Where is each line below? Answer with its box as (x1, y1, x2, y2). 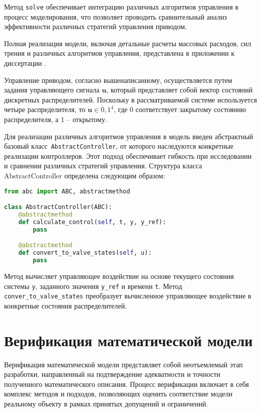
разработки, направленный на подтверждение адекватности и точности (4, 369, 221, 379)
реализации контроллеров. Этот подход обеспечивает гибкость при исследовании (4, 150, 252, 161)
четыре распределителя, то (4, 104, 85, 115)
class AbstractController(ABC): (4, 203, 112, 211)
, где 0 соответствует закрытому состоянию (114, 104, 246, 115)
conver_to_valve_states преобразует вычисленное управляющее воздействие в (4, 290, 251, 301)
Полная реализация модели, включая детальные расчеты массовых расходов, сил (4, 38, 251, 48)
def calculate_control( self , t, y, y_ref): (18, 218, 166, 226)
